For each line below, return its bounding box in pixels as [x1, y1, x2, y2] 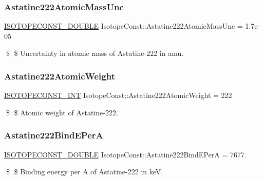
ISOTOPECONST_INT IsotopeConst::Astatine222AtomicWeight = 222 [4, 90, 232, 101]
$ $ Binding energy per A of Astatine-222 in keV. [6, 166, 163, 177]
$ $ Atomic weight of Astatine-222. [6, 107, 118, 117]
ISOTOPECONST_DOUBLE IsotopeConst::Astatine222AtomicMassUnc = [4, 21, 243, 31]
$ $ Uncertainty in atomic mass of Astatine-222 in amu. [6, 48, 184, 58]
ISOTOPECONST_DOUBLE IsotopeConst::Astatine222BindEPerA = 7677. [4, 149, 247, 159]
